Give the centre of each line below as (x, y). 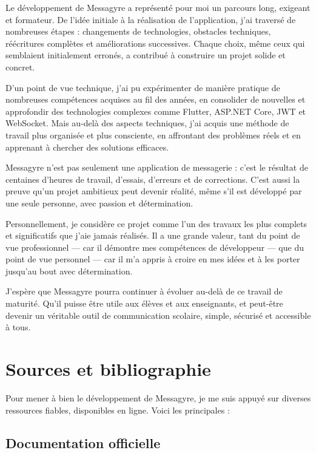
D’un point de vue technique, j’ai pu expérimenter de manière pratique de (143, 87)
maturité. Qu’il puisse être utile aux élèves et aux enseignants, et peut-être (144, 303)
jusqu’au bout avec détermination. (69, 271)
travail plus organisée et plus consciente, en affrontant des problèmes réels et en (153, 135)
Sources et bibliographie (108, 369)
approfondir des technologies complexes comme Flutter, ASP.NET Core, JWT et (156, 111)
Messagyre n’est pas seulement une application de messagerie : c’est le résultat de (157, 167)
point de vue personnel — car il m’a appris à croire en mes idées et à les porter (153, 259)
